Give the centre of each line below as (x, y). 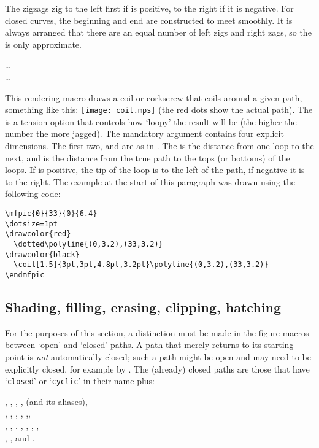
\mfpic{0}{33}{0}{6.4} (51, 213)
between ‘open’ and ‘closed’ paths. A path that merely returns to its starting (149, 345)
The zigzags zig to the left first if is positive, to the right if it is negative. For (149, 8)
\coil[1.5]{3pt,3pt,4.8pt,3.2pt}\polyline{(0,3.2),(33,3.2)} (141, 265)
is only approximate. (43, 44)
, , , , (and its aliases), (46, 401)
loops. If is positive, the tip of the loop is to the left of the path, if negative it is (155, 170)
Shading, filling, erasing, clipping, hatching (143, 307)
